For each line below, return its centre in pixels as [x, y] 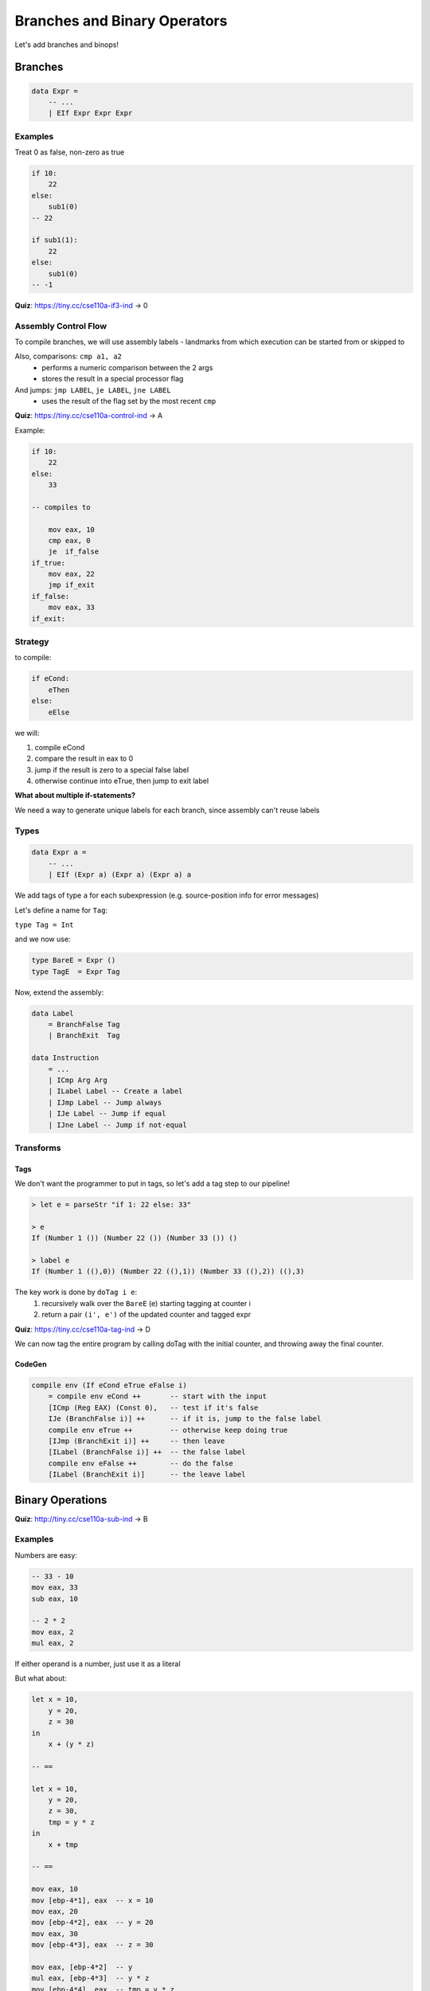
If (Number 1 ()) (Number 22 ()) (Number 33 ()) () [135, 1238]
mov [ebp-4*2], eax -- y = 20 [93, 1923]
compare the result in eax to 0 [84, 759]
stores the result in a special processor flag [113, 379]
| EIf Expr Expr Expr [90, 113]
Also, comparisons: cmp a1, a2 [68, 356]
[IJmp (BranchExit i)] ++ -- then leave [137, 1441]
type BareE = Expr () [74, 960]
